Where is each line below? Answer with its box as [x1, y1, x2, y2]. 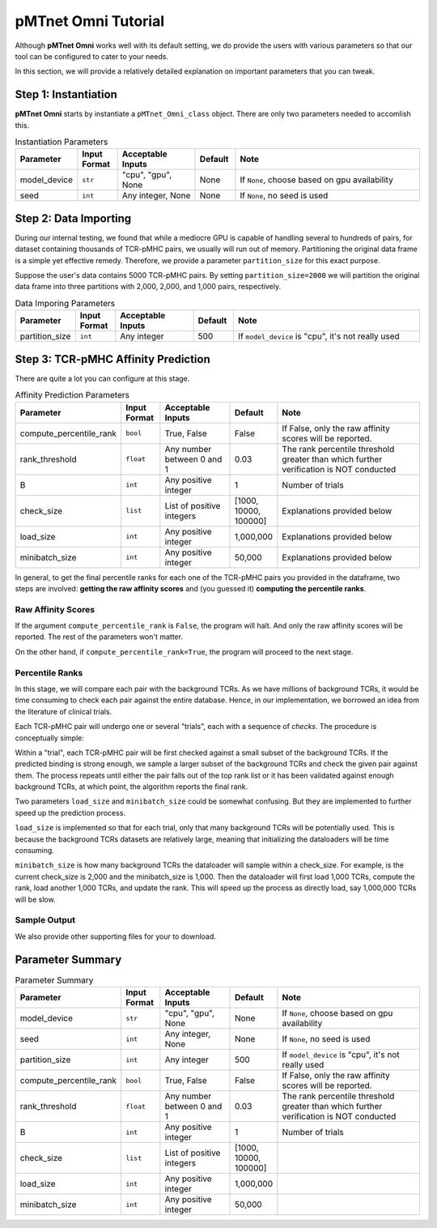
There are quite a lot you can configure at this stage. [15, 373, 190, 383]
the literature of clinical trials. [15, 706, 112, 716]
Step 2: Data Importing [15, 211, 132, 225]
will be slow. [15, 894, 56, 904]
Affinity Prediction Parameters [15, 390, 129, 401]
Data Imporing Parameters [15, 298, 116, 309]
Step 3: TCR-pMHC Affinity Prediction [15, 352, 210, 366]
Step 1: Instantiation [15, 87, 117, 101]
